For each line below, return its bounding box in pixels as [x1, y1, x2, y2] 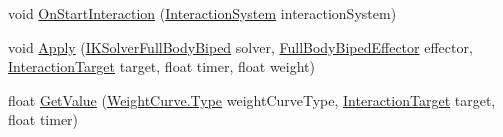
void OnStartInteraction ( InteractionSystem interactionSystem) [8, 3, 397, 23]
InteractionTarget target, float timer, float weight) [8, 56, 315, 77]
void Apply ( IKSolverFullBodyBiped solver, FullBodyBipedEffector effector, [8, 36, 473, 57]
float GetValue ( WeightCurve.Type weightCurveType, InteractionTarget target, [8, 89, 496, 110]
